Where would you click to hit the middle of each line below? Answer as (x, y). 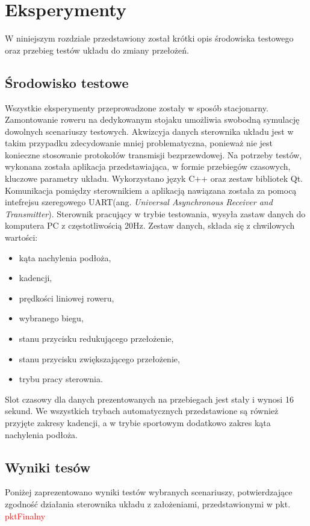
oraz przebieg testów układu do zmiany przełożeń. (97, 50)
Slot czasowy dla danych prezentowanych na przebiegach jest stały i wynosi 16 (149, 399)
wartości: (21, 237)
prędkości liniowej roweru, (67, 298)
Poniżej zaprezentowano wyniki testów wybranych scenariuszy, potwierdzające (149, 492)
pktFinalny (25, 515)
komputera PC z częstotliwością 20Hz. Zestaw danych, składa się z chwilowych (150, 225)
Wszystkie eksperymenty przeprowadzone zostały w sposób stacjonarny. (137, 107)
